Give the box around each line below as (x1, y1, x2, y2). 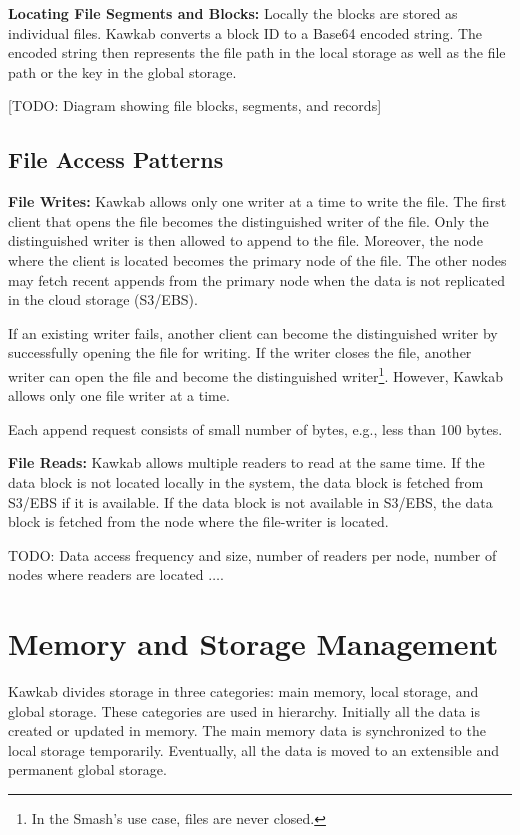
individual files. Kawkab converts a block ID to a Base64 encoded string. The (8, 22, 483, 43)
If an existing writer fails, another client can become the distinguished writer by (8, 322, 498, 343)
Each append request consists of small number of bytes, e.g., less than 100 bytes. (8, 418, 503, 439)
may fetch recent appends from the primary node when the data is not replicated (8, 269, 505, 290)
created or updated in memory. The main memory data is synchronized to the (8, 720, 486, 741)
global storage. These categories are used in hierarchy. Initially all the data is (8, 700, 480, 721)
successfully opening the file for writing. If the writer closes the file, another (8, 342, 472, 363)
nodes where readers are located (8, 564, 204, 585)
